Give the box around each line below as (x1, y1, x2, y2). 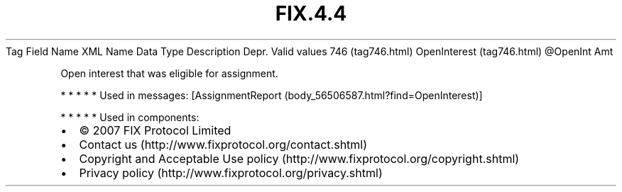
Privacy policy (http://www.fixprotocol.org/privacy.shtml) (79, 165, 383, 180)
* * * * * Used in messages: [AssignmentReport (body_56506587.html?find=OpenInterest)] (60, 89, 483, 101)
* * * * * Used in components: (60, 111, 200, 123)
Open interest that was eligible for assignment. (60, 67, 278, 79)
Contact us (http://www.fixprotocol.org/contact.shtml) (79, 137, 368, 152)
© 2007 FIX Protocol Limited (79, 123, 231, 137)
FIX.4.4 (275, 1, 347, 26)
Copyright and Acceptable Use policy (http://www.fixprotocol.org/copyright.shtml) (79, 151, 520, 166)
